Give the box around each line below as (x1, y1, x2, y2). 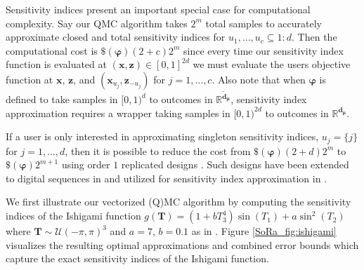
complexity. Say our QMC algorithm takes (6, 15, 188, 30)
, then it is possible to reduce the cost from (65, 143, 251, 158)
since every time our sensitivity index (183, 43, 344, 58)
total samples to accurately (205, 15, 322, 30)
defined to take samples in (6, 92, 118, 107)
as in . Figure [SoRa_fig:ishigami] (191, 224, 337, 238)
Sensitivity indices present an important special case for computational (6, 2, 311, 16)
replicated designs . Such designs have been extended (121, 157, 349, 172)
